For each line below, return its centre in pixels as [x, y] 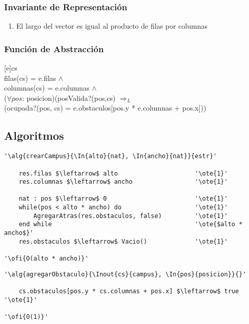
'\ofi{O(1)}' [26, 317]
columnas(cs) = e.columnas [47, 88]
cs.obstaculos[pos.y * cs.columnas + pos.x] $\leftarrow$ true [129, 291]
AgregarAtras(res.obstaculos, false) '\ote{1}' [131, 216]
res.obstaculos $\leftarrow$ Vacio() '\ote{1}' [123, 241]
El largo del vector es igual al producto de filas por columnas [112, 26]
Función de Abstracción [54, 48]
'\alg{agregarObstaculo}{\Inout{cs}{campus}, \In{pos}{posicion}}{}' [125, 274]
